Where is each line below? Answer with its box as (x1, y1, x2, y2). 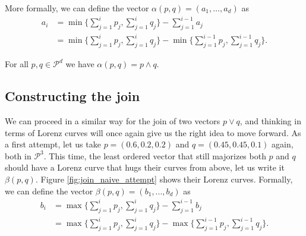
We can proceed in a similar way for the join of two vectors (5, 115, 220, 127)
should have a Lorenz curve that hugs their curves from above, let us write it (5, 161, 285, 174)
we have (65, 58, 94, 70)
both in (5, 149, 31, 162)
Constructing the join (5, 87, 140, 105)
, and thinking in (239, 115, 301, 127)
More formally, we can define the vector (5, 2, 149, 14)
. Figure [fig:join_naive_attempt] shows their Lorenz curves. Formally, (35, 173, 293, 185)
